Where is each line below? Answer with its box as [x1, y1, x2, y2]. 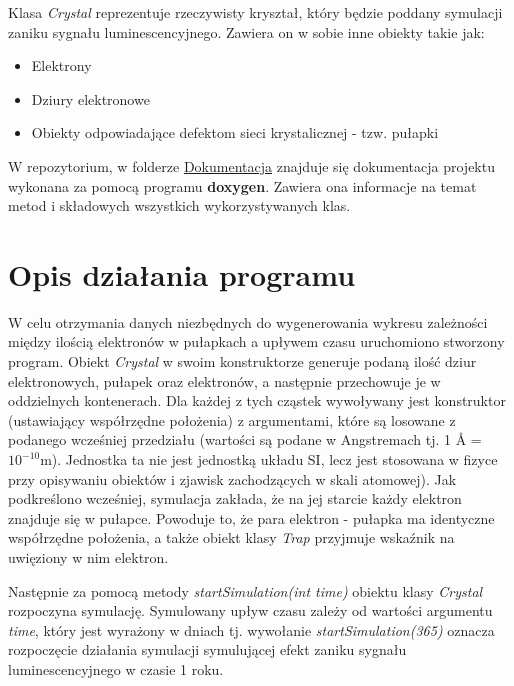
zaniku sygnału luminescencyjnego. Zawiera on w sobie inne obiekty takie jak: [8, 21, 485, 42]
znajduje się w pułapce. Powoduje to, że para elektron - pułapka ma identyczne [8, 507, 495, 528]
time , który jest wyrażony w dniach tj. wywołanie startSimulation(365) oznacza [8, 619, 495, 640]
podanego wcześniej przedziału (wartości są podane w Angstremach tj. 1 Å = [8, 429, 482, 450]
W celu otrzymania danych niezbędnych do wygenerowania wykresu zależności [8, 311, 488, 332]
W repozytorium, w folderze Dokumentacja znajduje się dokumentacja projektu [8, 155, 495, 176]
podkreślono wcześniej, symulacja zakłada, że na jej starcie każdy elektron [8, 488, 462, 509]
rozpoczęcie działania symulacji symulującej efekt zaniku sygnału [8, 639, 407, 660]
